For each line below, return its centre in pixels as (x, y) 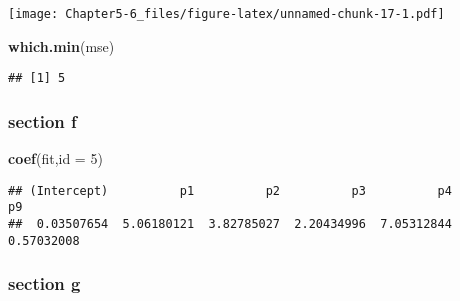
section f (42, 120)
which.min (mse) (61, 45)
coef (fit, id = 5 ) (55, 158)
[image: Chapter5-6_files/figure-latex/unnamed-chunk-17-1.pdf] (226, 14)
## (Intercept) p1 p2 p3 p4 (230, 190)
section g (44, 283)
